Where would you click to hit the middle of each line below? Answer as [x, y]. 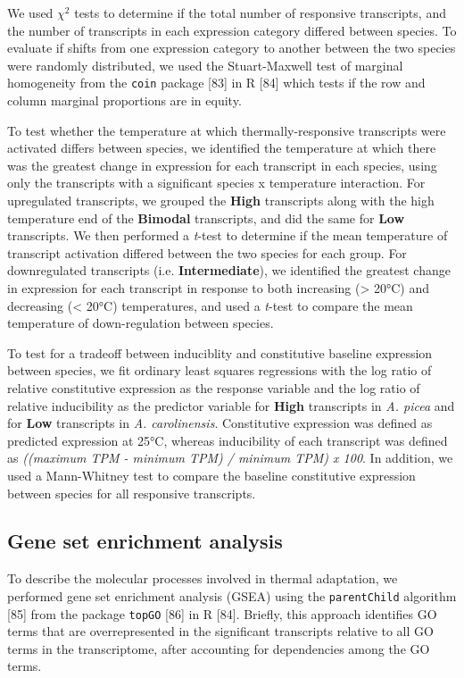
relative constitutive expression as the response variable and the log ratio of [214, 387]
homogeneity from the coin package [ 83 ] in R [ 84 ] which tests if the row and [216, 83]
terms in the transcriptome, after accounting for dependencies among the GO [219, 648]
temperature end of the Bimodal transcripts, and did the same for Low [206, 218]
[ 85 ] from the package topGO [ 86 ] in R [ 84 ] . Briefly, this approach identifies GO [222, 613]
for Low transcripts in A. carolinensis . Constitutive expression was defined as [220, 423]
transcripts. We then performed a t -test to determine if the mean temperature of [228, 235]
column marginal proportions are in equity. [124, 100]
